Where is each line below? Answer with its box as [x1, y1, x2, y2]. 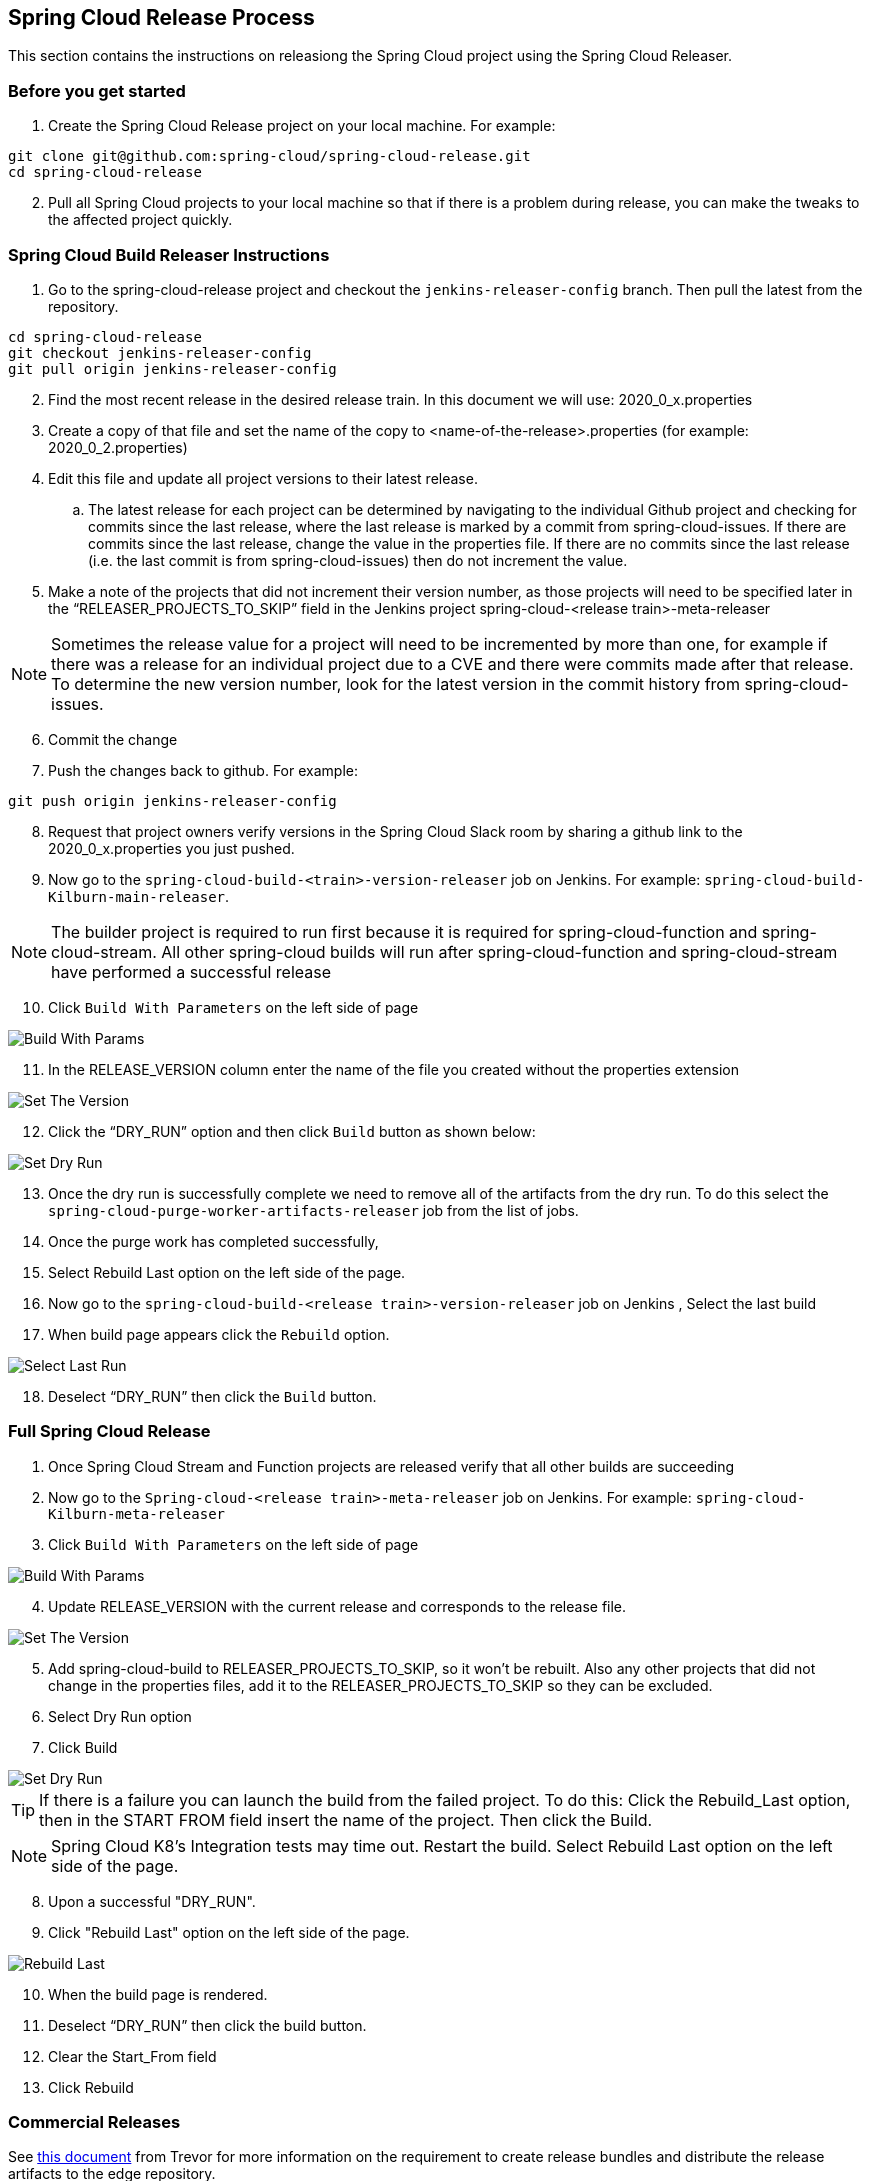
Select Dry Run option [48, 1707, 192, 1725]
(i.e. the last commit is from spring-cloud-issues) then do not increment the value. [88, 551, 628, 569]
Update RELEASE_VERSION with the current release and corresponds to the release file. [48, 1597, 627, 1615]
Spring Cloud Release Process [8, 5, 315, 30]
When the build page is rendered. [48, 1985, 268, 2003]
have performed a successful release [51, 961, 331, 982]
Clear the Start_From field [48, 2047, 217, 2065]
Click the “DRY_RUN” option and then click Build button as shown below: [48, 1122, 536, 1140]
